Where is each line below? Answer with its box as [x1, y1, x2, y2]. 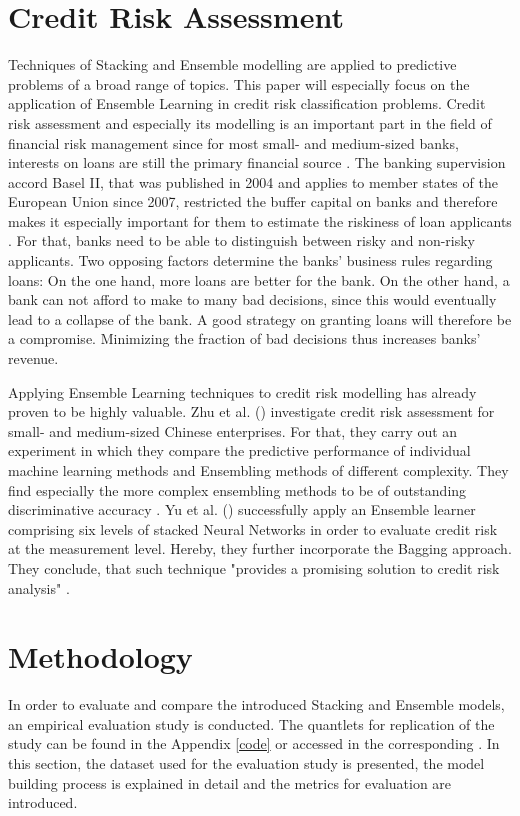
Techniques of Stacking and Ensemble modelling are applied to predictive [8, 54, 457, 75]
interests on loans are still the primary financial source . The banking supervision [8, 152, 506, 173]
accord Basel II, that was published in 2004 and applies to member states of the [8, 171, 498, 192]
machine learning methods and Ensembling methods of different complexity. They [8, 460, 509, 480]
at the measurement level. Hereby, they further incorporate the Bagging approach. [8, 538, 512, 559]
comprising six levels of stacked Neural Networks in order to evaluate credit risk [8, 518, 498, 539]
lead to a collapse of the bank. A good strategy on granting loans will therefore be [8, 308, 512, 329]
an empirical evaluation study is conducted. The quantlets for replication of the [8, 713, 495, 734]
